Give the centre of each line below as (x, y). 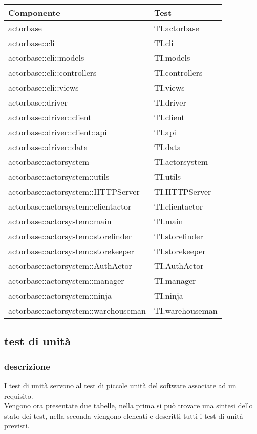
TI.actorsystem (181, 162)
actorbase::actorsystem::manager (66, 281)
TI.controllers (178, 73)
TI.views (169, 87)
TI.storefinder (178, 236)
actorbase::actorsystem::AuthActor (70, 266)
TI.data (167, 147)
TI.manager (175, 281)
